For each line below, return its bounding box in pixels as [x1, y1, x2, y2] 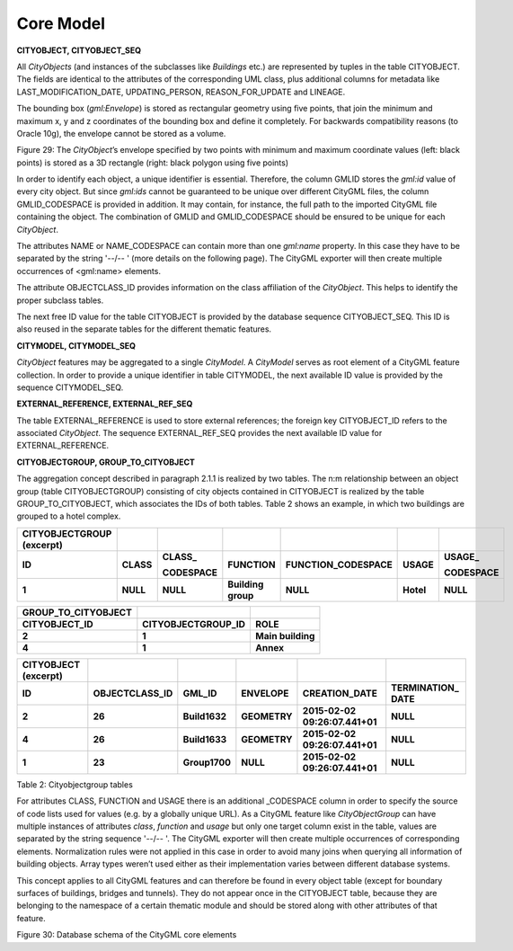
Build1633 [182, 733, 227, 745]
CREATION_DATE [302, 687, 377, 699]
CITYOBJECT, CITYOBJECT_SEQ [16, 45, 142, 56]
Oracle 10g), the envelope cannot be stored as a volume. [16, 128, 226, 138]
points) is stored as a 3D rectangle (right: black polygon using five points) [16, 157, 289, 168]
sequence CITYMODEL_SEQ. [16, 382, 124, 393]
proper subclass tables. [16, 295, 104, 306]
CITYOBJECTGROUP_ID [142, 618, 246, 630]
